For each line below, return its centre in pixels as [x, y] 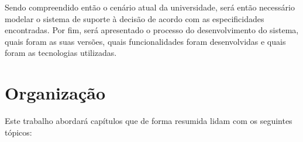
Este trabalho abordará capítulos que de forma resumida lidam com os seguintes [149, 121]
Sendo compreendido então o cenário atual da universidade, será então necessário [150, 7]
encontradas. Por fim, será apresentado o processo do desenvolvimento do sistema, [152, 30]
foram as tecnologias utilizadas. [61, 53]
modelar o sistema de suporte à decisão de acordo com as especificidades [135, 18]
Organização [55, 93]
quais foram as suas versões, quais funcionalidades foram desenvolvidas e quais [145, 41]
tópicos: [18, 132]
